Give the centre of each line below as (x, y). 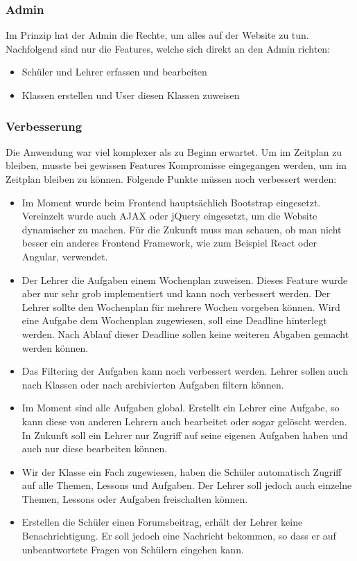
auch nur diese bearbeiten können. (95, 448)
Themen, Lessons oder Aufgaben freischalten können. (135, 498)
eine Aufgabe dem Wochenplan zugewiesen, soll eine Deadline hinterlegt (174, 320)
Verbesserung (44, 126)
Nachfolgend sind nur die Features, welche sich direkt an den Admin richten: (168, 48)
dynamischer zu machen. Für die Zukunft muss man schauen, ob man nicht (182, 229)
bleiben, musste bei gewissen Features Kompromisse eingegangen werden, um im (176, 165)
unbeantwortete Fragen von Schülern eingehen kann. (133, 549)
